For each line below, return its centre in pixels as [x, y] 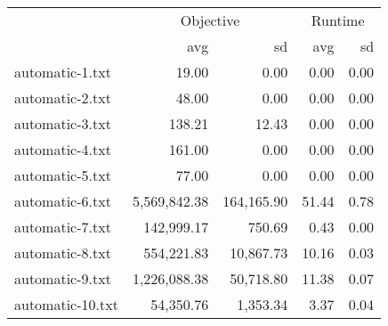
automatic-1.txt [63, 72]
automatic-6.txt [63, 201]
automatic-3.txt [63, 123]
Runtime [338, 20]
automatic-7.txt [63, 227]
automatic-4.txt [63, 149]
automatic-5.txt [63, 175]
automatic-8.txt [63, 253]
